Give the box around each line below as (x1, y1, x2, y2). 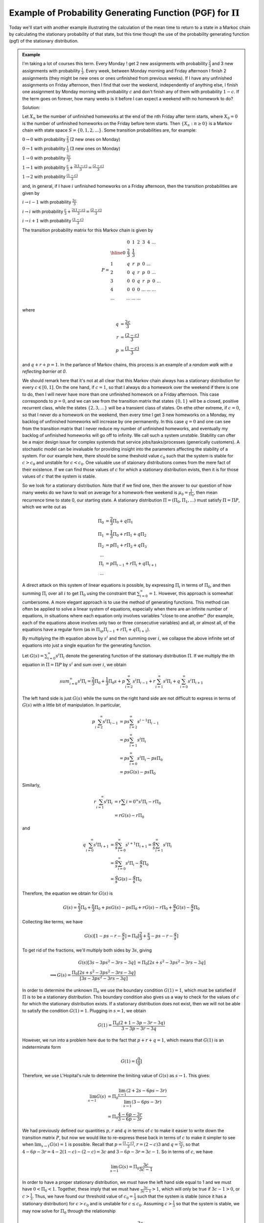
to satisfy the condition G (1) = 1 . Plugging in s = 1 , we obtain (22, 1008, 146, 1014)
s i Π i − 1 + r (132, 678, 156, 685)
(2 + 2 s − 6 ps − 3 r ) (126, 1088, 167, 1093)
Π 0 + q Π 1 (112, 518, 133, 525)
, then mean (193, 489, 218, 495)
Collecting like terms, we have (22, 919, 83, 925)
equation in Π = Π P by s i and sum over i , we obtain (22, 661, 127, 667)
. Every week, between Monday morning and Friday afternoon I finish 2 (83, 68, 227, 73)
